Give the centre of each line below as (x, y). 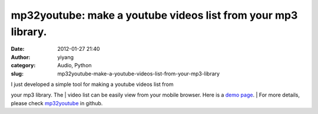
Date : (18, 49)
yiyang (65, 57)
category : (23, 65)
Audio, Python (74, 65)
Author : (21, 57)
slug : (17, 74)
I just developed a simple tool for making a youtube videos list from (92, 84)
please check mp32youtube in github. (57, 103)
